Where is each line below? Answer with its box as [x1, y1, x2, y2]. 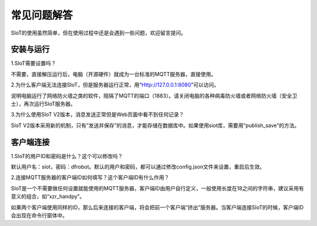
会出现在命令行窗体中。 [11, 212, 68, 219]
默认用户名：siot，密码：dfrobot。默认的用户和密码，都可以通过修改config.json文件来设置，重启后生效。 [11, 163, 265, 170]
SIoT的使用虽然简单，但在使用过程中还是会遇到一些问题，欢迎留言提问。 [11, 29, 187, 36]
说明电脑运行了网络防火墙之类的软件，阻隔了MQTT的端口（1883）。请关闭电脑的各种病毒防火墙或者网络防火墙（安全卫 [11, 92, 298, 99]
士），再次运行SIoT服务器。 [11, 100, 76, 108]
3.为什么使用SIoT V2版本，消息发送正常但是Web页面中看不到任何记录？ [11, 111, 184, 118]
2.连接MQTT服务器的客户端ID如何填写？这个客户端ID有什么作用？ [11, 174, 170, 181]
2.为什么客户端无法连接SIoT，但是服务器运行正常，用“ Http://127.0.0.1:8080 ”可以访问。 [11, 81, 220, 88]
